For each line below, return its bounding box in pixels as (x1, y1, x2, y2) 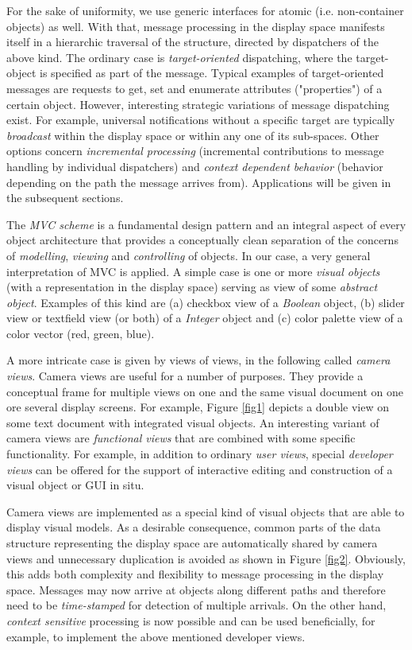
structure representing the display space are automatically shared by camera (6, 535, 378, 551)
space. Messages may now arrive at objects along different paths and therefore (6, 581, 386, 597)
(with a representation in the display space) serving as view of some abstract (6, 278, 378, 295)
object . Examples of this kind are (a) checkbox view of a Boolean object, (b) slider (6, 294, 405, 310)
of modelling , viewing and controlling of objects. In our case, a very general (6, 247, 371, 263)
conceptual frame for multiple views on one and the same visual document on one (6, 383, 404, 399)
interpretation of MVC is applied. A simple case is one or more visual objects (6, 263, 380, 279)
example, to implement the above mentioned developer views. (6, 628, 306, 644)
